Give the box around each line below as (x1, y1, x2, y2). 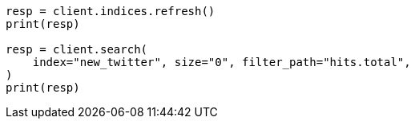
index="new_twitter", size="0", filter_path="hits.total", (32, 56, 411, 68)
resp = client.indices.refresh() (6, 5, 216, 18)
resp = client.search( (6, 43, 148, 56)
